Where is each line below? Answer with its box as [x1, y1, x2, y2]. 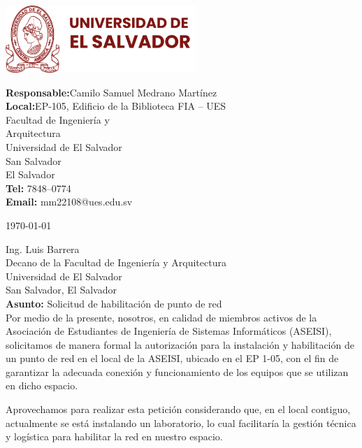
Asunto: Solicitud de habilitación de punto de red [6, 296, 222, 310]
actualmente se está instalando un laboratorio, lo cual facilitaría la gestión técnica [6, 415, 356, 430]
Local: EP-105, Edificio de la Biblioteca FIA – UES [6, 99, 226, 113]
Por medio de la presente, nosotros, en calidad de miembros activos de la [6, 310, 317, 324]
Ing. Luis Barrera [6, 241, 80, 256]
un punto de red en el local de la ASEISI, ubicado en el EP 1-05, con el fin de [6, 351, 339, 366]
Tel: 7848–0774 [6, 180, 71, 195]
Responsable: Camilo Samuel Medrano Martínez [6, 85, 217, 99]
